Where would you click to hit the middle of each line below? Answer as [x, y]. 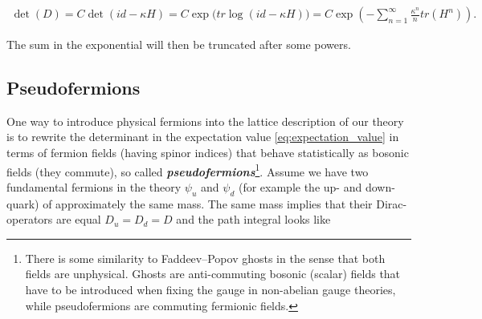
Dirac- [392, 203]
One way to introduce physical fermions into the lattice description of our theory [205, 121]
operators [30, 219]
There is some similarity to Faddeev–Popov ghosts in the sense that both [205, 258]
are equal [78, 219]
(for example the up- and [300, 186]
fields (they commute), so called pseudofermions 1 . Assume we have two [188, 170]
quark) [23, 203]
